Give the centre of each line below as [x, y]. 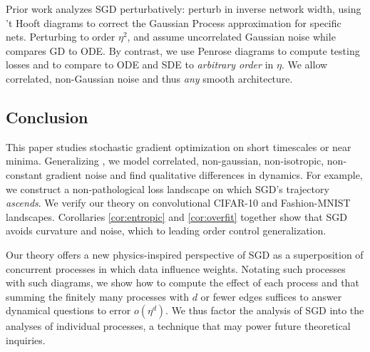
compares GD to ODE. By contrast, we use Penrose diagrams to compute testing [183, 50]
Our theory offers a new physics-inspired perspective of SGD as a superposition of [185, 254]
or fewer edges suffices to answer [271, 296]
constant [24, 174]
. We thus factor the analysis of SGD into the [265, 310]
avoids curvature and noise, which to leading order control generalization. [166, 231]
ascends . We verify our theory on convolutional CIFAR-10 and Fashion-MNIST [178, 203]
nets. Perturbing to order [61, 37]
